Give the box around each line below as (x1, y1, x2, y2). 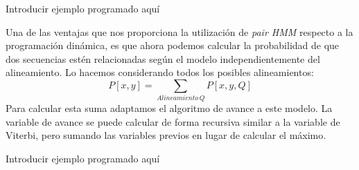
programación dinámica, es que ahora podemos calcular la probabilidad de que (6, 38, 340, 53)
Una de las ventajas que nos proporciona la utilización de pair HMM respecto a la (6, 24, 353, 39)
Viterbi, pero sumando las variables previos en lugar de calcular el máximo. (6, 128, 326, 142)
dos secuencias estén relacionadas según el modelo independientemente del (6, 51, 320, 66)
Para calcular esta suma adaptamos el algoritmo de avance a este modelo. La (6, 101, 333, 115)
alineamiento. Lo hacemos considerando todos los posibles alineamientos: (6, 65, 314, 79)
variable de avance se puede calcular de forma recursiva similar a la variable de (6, 114, 340, 129)
